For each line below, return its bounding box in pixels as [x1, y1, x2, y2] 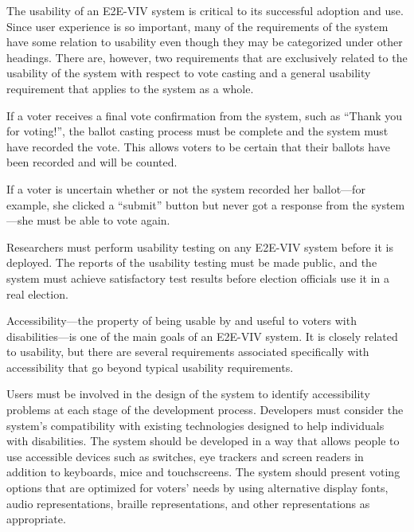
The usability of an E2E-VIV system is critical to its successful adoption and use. [6, 2, 404, 18]
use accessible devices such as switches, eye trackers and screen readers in [6, 448, 364, 464]
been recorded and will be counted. [6, 154, 178, 170]
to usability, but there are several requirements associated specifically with [6, 343, 369, 360]
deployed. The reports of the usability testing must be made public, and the [6, 254, 377, 271]
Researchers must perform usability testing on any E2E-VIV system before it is [6, 238, 393, 255]
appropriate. [6, 510, 66, 527]
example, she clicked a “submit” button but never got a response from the [6, 196, 368, 213]
